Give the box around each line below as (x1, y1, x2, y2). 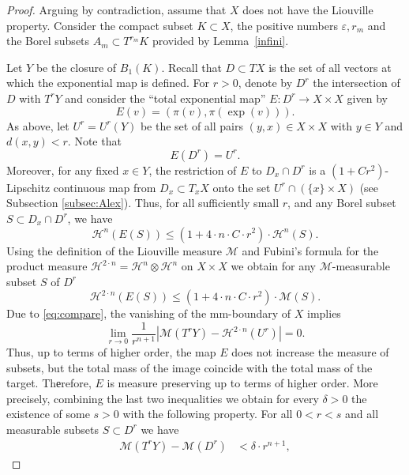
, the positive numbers (230, 17, 338, 33)
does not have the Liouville (242, 2, 373, 17)
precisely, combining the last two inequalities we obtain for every (6, 390, 319, 406)
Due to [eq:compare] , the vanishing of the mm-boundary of (6, 305, 291, 322)
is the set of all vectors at (268, 58, 392, 75)
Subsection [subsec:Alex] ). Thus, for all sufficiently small (6, 194, 280, 211)
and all (345, 405, 379, 422)
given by (347, 89, 388, 106)
